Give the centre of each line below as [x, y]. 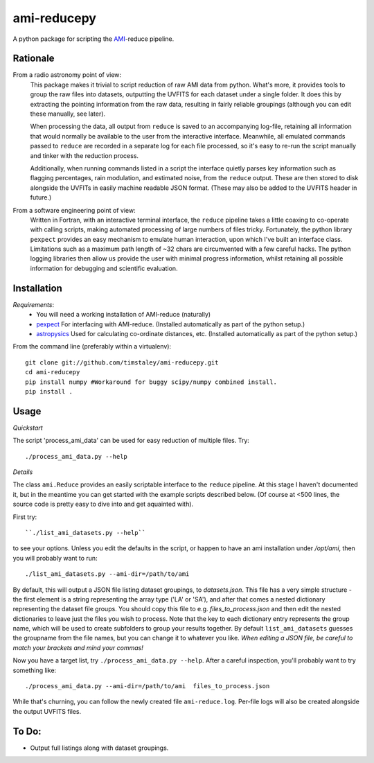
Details [23, 472]
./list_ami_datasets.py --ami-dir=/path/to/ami [107, 574]
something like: [35, 670]
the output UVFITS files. [47, 711]
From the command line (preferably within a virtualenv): [92, 347]
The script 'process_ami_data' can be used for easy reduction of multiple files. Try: [131, 441]
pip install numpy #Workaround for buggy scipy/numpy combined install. [151, 382]
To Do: [27, 731]
